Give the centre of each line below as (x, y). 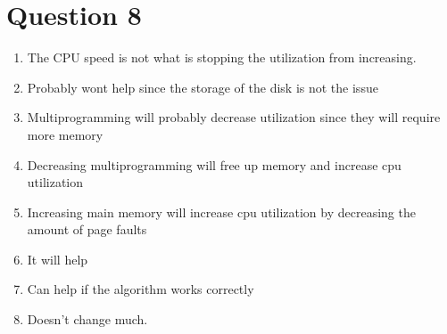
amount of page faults (87, 229)
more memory (65, 134)
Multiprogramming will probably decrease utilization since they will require (234, 117)
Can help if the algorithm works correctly (141, 289)
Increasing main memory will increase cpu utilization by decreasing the (221, 212)
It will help (58, 259)
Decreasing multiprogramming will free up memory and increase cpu (214, 164)
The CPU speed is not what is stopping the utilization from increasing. (222, 57)
